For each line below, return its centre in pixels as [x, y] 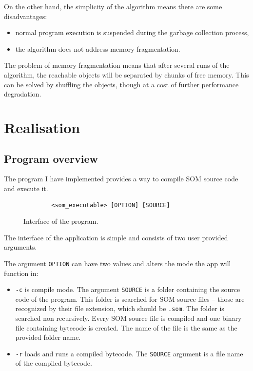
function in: [21, 273]
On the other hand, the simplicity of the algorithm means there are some [113, 6]
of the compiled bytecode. [54, 363]
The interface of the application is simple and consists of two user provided [116, 237]
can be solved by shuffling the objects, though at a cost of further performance [121, 84]
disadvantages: [26, 16]
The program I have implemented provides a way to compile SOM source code [121, 179]
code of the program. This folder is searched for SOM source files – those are [130, 299]
